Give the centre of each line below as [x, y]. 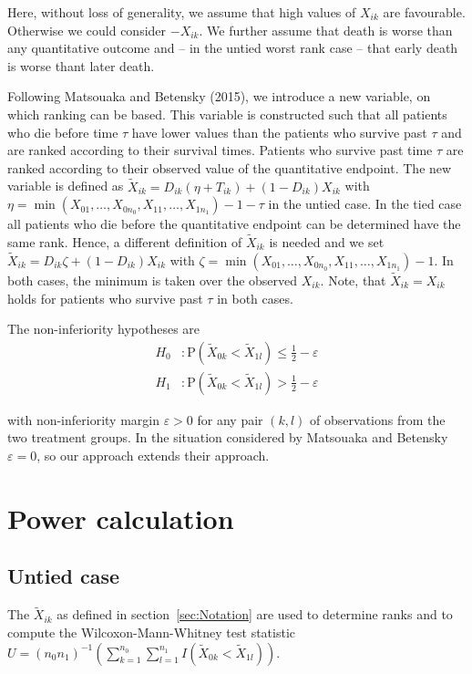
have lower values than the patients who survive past [279, 132]
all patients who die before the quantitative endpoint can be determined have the [234, 224]
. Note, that [353, 280]
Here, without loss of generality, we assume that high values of [182, 12]
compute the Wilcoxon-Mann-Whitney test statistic [152, 633]
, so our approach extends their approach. [153, 456]
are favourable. [424, 12]
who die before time [63, 132]
